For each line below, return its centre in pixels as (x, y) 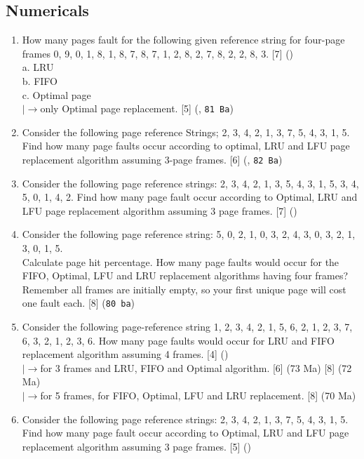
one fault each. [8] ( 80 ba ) (79, 303)
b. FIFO (40, 80)
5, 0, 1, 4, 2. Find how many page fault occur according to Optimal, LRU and (190, 197)
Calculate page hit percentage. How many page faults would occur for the (181, 261)
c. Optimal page (56, 94)
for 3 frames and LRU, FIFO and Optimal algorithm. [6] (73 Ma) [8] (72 (196, 367)
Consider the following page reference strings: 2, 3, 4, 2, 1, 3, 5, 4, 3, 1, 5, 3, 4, (190, 183)
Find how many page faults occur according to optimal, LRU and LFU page (186, 146)
